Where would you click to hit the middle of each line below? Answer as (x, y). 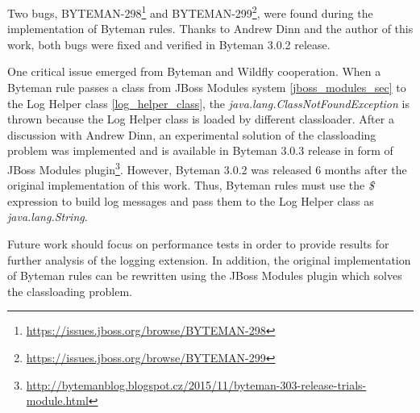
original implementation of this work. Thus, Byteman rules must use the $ (191, 185)
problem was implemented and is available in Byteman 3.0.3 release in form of (200, 150)
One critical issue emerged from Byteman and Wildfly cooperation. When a (194, 71)
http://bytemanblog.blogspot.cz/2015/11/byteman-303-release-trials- (196, 384)
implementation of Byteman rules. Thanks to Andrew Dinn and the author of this (210, 29)
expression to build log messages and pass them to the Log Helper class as (191, 200)
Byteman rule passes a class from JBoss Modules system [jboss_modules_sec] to (207, 88)
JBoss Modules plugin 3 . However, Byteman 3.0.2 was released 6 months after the (207, 168)
